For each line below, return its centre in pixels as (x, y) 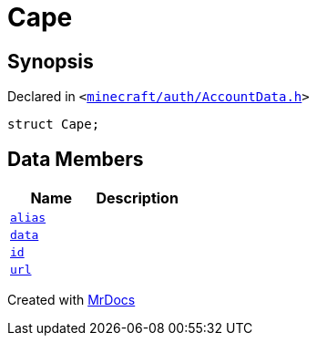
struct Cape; (54, 125)
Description (137, 198)
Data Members (76, 159)
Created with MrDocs (72, 300)
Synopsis (51, 61)
